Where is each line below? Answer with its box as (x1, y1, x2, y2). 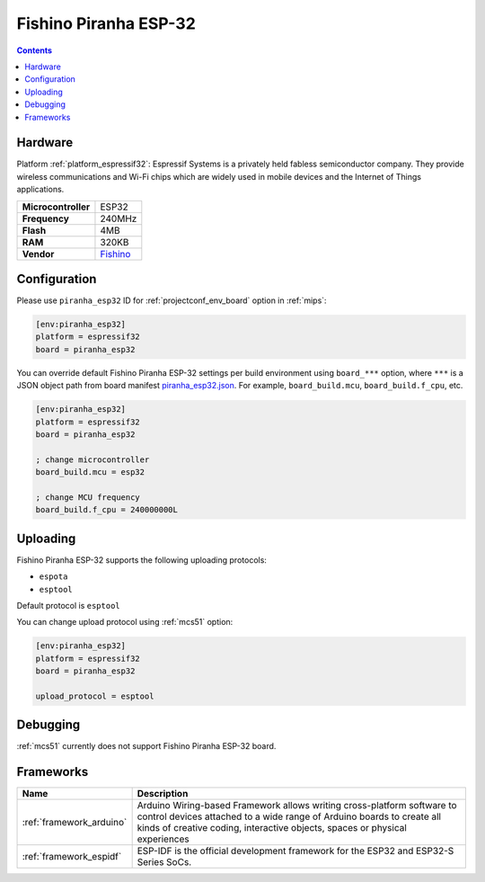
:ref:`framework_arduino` (22, 816, 128, 829)
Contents (16, 45, 53, 56)
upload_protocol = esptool (35, 690, 154, 701)
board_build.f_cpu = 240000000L (35, 504, 179, 515)
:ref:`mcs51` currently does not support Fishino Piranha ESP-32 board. (16, 741, 277, 752)
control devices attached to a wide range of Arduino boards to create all (137, 810, 442, 823)
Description (137, 788, 189, 800)
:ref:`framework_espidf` (22, 851, 122, 863)
